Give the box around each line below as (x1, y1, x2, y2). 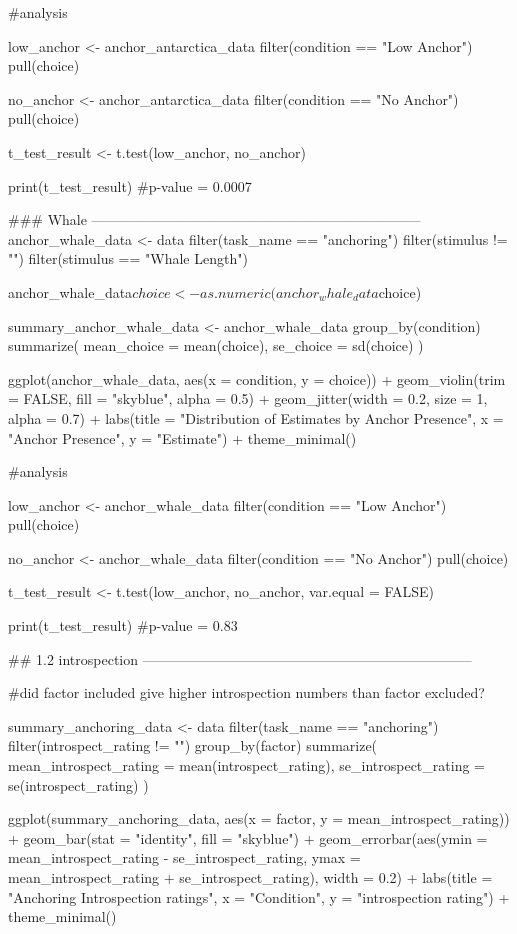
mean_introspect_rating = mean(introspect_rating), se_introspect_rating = (8, 755, 485, 776)
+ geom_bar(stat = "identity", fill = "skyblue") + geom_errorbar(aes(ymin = (8, 827, 488, 848)
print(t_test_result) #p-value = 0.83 (8, 615, 238, 636)
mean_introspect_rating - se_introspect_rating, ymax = (8, 847, 361, 868)
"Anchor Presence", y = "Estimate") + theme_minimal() (8, 427, 357, 448)
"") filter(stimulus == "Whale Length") (8, 248, 248, 269)
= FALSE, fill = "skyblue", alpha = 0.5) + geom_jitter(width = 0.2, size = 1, (8, 388, 488, 409)
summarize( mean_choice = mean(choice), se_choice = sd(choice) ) (8, 335, 424, 356)
